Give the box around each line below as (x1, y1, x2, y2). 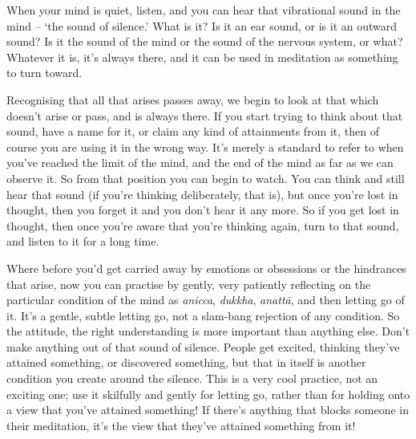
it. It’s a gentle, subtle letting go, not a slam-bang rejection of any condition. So (6, 307, 400, 323)
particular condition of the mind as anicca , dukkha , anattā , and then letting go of (6, 291, 405, 308)
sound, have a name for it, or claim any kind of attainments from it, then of (6, 123, 380, 140)
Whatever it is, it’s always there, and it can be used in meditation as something (6, 48, 398, 65)
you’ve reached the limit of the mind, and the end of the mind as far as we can (6, 154, 394, 171)
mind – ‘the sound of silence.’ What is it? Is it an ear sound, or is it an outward (6, 17, 398, 34)
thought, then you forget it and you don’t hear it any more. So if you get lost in (6, 201, 399, 218)
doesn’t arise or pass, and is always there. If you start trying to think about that (6, 107, 403, 124)
